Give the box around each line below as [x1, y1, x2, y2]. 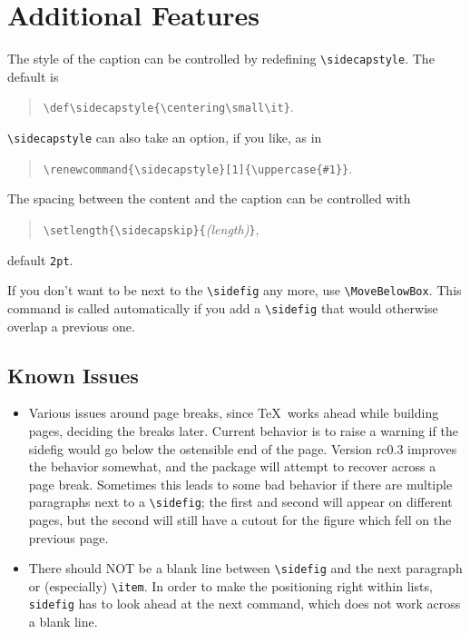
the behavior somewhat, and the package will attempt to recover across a [28, 457, 436, 476]
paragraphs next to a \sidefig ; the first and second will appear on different [28, 492, 453, 511]
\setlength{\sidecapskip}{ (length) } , [43, 219, 259, 238]
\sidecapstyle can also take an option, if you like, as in [7, 128, 322, 147]
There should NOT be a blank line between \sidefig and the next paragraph [28, 559, 463, 578]
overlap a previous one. [7, 316, 135, 335]
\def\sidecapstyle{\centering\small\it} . [43, 97, 294, 116]
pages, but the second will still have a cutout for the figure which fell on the [28, 510, 452, 529]
